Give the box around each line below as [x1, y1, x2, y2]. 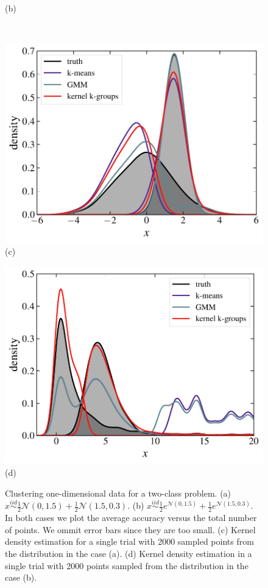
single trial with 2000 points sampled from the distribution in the [5, 559, 249, 572]
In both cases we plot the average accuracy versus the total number [5, 511, 257, 524]
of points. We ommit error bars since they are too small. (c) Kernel [5, 523, 256, 536]
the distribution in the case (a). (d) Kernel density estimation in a [5, 547, 252, 559]
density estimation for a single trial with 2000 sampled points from [5, 535, 254, 548]
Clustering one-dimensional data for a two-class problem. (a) [5, 486, 231, 499]
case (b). [5, 571, 37, 584]
